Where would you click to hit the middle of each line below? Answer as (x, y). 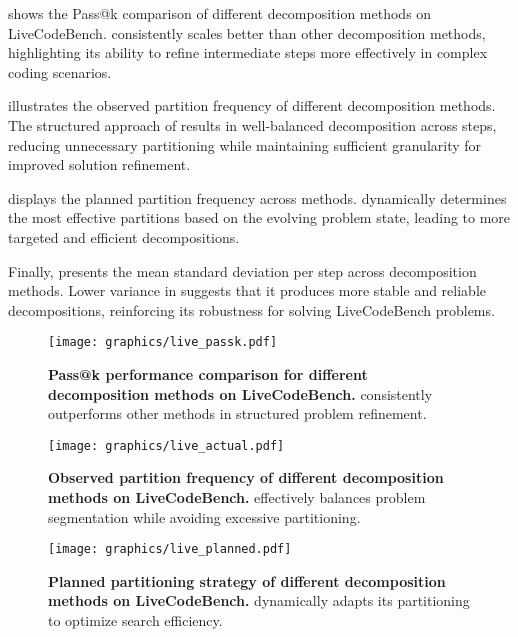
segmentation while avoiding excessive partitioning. (204, 516)
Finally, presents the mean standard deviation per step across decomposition (242, 270)
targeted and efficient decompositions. (124, 236)
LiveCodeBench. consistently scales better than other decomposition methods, (247, 32)
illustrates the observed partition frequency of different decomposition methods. (252, 105)
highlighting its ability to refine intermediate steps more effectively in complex (248, 52)
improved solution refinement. (99, 164)
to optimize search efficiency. (135, 620)
